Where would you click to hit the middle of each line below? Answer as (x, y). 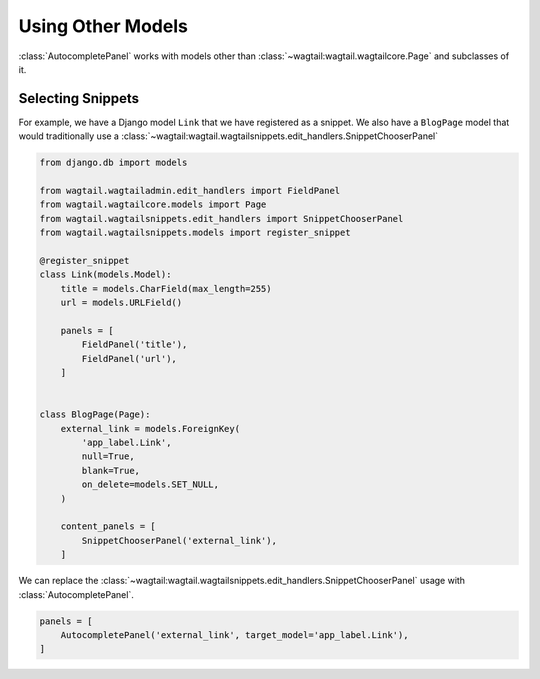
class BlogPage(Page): (95, 414)
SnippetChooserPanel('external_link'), (179, 540)
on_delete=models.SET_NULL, (150, 484)
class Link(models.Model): (105, 274)
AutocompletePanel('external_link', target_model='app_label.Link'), (234, 634)
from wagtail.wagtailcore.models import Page (153, 204)
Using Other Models (103, 26)
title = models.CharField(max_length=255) (166, 288)
